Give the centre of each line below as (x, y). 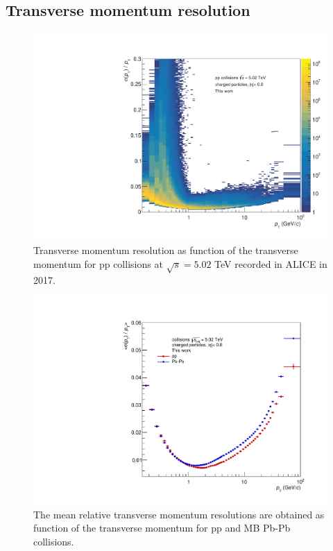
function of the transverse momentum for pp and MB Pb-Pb (162, 528)
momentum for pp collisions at (98, 264)
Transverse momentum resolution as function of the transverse (166, 250)
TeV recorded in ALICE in (271, 264)
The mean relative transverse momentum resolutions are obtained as (179, 514)
